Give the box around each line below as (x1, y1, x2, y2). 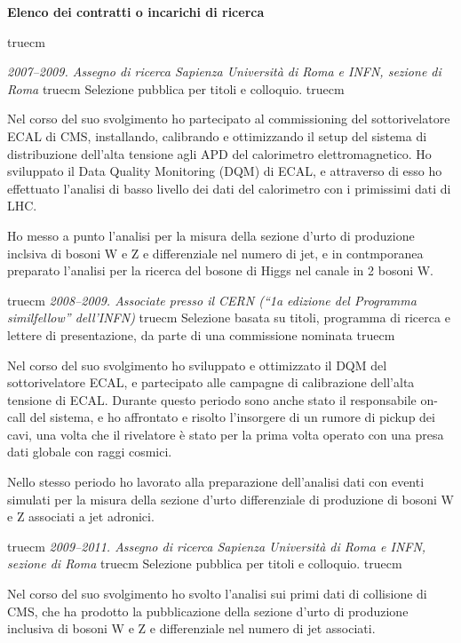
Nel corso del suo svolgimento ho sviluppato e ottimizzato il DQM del (7, 355, 387, 374)
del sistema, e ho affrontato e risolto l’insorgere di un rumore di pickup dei (29, 408, 435, 426)
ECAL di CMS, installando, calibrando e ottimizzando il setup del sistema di (7, 126, 427, 145)
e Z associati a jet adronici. (7, 507, 155, 526)
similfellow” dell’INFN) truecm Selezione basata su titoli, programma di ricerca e (7, 308, 450, 327)
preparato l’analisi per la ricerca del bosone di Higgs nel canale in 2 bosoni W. (7, 261, 434, 280)
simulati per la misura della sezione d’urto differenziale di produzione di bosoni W (7, 489, 454, 508)
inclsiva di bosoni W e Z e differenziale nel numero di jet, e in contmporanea (7, 243, 424, 262)
